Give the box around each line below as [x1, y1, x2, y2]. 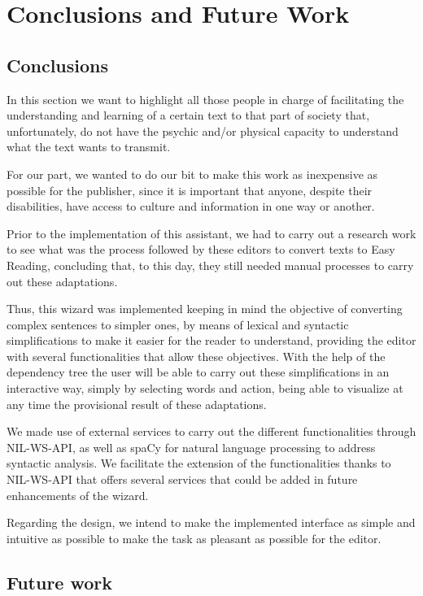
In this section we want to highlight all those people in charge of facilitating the [7, 90, 404, 107]
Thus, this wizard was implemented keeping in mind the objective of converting [7, 300, 403, 317]
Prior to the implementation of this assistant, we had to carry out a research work [7, 224, 416, 241]
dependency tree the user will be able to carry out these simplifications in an [7, 363, 390, 381]
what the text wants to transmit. [7, 138, 171, 155]
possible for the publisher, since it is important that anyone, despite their [7, 181, 373, 198]
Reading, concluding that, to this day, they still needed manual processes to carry [7, 256, 414, 273]
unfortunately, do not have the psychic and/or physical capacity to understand [7, 122, 399, 139]
